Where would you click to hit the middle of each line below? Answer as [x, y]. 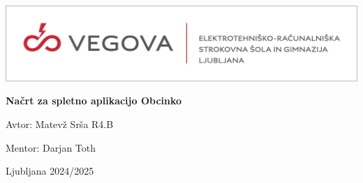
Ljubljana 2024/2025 [50, 171]
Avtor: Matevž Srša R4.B [60, 124]
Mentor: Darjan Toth [51, 147]
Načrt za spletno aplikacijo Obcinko [94, 101]
